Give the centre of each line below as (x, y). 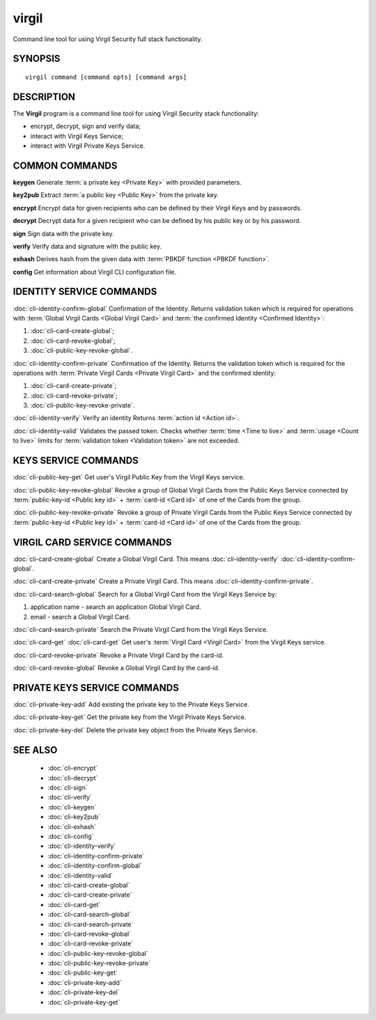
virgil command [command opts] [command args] (106, 77)
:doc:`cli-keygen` (72, 807)
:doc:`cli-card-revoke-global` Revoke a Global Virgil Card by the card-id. (116, 668)
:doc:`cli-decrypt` (73, 778)
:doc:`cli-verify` (70, 797)
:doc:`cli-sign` (68, 788)
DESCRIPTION (44, 96)
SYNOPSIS (37, 59)
